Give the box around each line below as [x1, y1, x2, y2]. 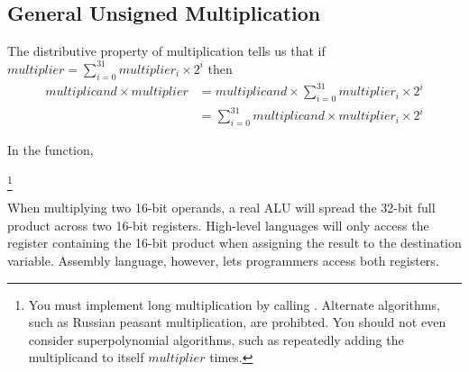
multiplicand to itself [28, 348, 144, 367]
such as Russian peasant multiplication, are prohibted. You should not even [28, 313, 446, 331]
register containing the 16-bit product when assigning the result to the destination [7, 233, 462, 252]
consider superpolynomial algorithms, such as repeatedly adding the [28, 330, 404, 349]
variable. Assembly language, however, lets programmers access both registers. [7, 250, 439, 269]
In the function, [7, 141, 94, 159]
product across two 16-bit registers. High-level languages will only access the [7, 215, 429, 234]
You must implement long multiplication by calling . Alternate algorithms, [28, 295, 440, 313]
